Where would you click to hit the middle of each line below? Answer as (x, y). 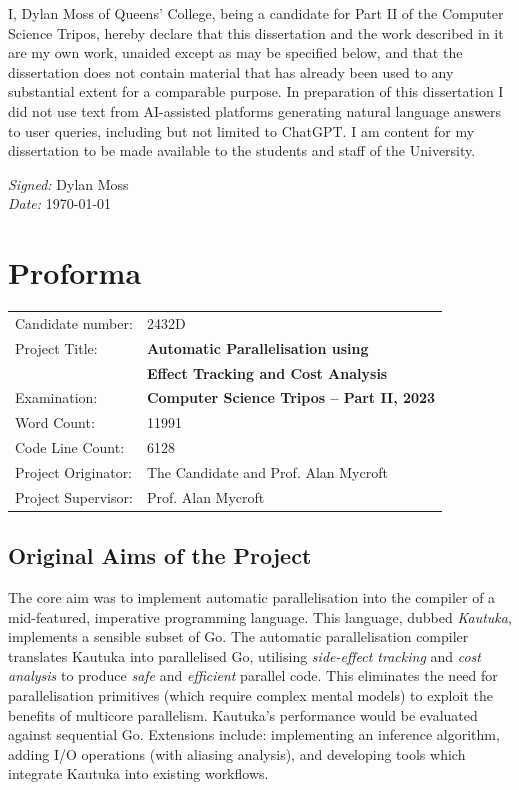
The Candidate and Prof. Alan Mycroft (267, 471)
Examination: (56, 397)
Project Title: (56, 347)
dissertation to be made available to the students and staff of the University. (242, 150)
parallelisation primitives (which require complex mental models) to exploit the (250, 694)
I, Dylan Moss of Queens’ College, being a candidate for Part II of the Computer (256, 13)
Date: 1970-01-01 (60, 203)
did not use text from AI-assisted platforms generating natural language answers (255, 110)
